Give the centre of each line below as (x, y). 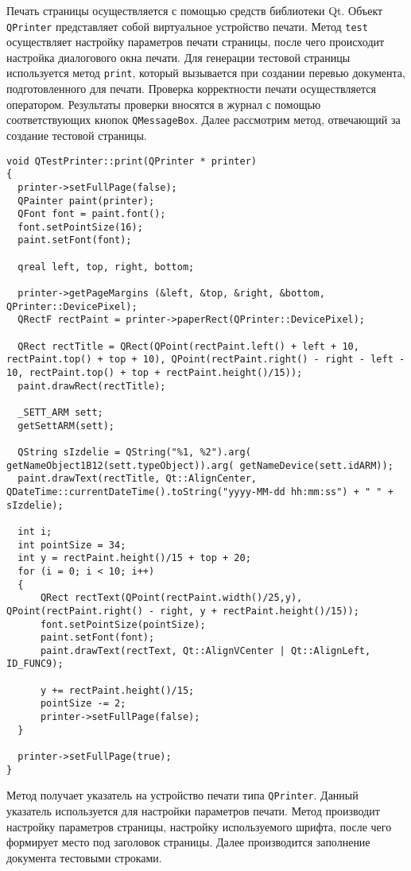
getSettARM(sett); (66, 426)
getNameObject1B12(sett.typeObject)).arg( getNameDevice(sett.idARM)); (200, 465)
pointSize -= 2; (83, 704)
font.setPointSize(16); (80, 227)
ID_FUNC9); (35, 664)
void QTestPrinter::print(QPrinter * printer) (132, 161)
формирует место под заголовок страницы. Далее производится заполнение (188, 842)
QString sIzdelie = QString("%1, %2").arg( (134, 452)
